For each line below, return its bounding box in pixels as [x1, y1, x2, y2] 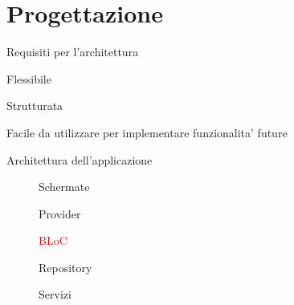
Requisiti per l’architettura [6, 43, 139, 60]
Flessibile [6, 70, 51, 87]
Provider [39, 205, 81, 222]
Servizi [39, 286, 71, 303]
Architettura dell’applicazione [6, 151, 153, 168]
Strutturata [6, 97, 63, 114]
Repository [39, 258, 92, 275]
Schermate [39, 178, 90, 195]
